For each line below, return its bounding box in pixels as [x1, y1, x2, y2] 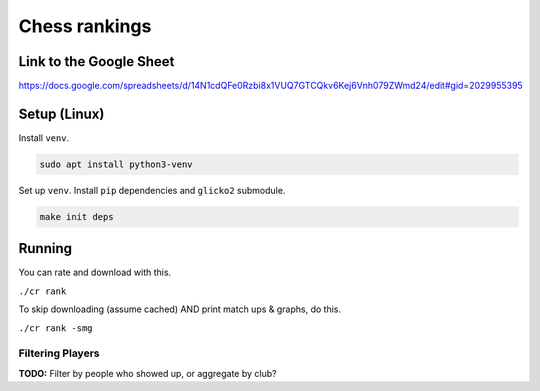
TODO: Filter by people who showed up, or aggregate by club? [18, 367, 277, 379]
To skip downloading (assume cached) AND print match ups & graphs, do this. [18, 303, 342, 315]
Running [18, 240, 73, 257]
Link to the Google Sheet [18, 53, 175, 70]
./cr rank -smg [18, 322, 94, 334]
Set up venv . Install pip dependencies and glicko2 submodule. [18, 184, 286, 196]
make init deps [39, 211, 114, 222]
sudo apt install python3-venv [39, 158, 194, 170]
